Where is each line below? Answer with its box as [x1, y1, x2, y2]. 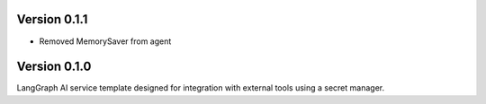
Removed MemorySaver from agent [39, 36, 172, 47]
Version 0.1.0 [16, 59, 92, 74]
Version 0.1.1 [16, 12, 88, 27]
